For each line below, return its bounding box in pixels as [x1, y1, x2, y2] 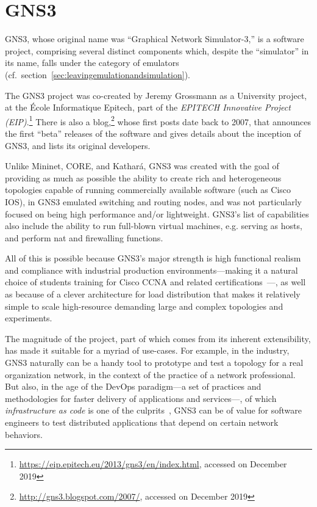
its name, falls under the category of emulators [5, 56, 179, 69]
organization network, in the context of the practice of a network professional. [5, 368, 296, 381]
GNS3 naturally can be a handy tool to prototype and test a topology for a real [5, 356, 304, 369]
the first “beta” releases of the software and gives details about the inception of [5, 126, 301, 139]
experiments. [5, 312, 52, 324]
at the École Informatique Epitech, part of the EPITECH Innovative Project [5, 101, 291, 114]
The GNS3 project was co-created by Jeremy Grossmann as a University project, [5, 89, 307, 101]
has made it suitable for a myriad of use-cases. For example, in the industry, [5, 344, 290, 357]
